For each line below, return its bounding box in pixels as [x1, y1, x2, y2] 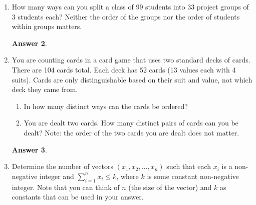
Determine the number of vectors [12, 161, 113, 171]
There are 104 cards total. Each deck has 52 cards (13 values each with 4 [12, 64, 236, 74]
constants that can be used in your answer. [12, 191, 144, 202]
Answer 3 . [12, 144, 47, 154]
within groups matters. [12, 21, 82, 31]
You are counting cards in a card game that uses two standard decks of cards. [12, 54, 250, 65]
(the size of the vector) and [128, 181, 212, 192]
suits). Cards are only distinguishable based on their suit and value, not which [12, 74, 252, 84]
